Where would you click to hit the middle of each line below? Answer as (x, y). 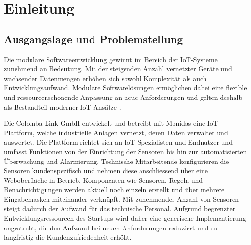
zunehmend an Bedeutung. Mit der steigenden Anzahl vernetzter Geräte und (118, 69)
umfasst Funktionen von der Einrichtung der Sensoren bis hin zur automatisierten (125, 151)
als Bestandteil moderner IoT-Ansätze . (63, 106)
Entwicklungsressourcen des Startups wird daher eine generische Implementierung (125, 218)
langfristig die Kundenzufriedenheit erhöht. (68, 237)
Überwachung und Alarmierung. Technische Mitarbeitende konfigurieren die (117, 161)
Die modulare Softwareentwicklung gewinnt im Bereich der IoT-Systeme (111, 59)
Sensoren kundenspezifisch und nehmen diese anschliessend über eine (106, 171)
